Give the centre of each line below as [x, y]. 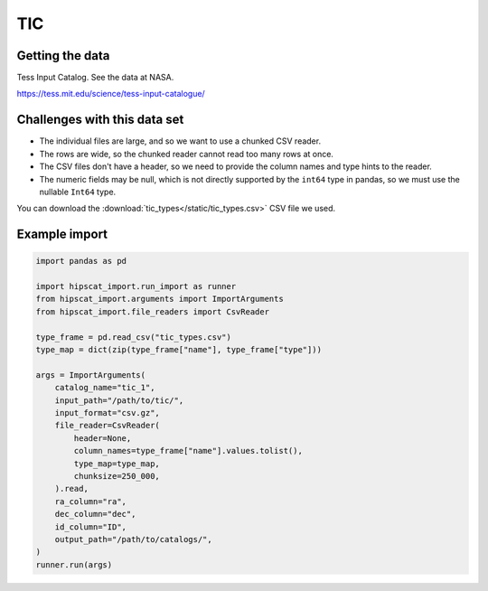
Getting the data [63, 56]
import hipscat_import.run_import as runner [136, 286]
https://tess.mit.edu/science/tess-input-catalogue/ [111, 94]
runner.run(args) [74, 564]
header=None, [103, 438]
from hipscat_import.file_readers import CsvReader [153, 311]
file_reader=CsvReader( [107, 426]
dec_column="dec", [95, 514]
